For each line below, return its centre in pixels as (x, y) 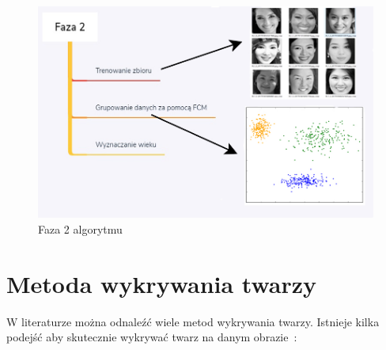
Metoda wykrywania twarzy (162, 283)
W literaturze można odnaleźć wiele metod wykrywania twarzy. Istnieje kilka (193, 321)
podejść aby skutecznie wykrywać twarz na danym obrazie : (152, 337)
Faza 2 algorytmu (80, 228)
